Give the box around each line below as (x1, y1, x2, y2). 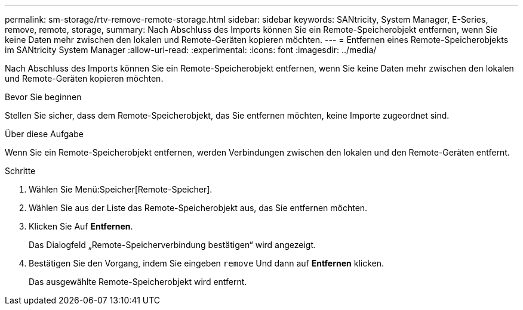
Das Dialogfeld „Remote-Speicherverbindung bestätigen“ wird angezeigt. (29, 240, 316, 250)
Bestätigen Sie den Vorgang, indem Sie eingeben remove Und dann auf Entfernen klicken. (29, 258, 384, 268)
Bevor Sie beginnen (5, 92, 82, 102)
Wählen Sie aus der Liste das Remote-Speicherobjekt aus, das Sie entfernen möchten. (29, 203, 368, 213)
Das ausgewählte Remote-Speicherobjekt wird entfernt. (29, 277, 247, 287)
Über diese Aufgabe (5, 129, 84, 139)
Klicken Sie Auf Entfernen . (29, 221, 133, 231)
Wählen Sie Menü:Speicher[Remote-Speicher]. (29, 184, 213, 194)
